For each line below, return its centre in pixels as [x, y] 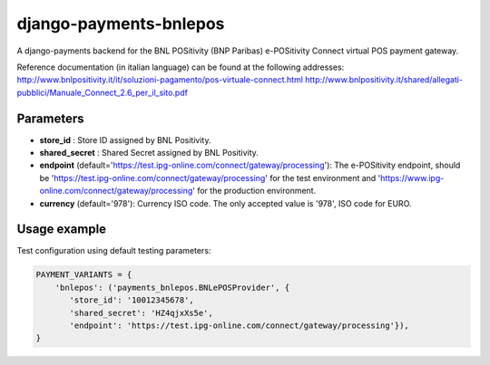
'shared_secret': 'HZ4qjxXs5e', [141, 313]
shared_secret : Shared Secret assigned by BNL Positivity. [149, 153]
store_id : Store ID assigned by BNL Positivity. [125, 139]
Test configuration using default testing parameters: [114, 251]
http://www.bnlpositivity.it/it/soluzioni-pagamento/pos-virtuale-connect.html [160, 80]
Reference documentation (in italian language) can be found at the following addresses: [181, 67]
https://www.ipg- [412, 178]
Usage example [62, 230]
